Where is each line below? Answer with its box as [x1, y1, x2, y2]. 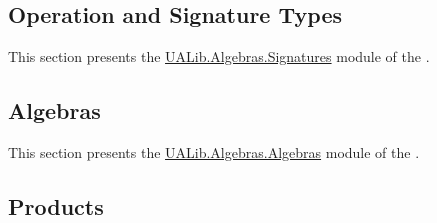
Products [8, 190, 104, 221]
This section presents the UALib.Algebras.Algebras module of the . [8, 142, 420, 162]
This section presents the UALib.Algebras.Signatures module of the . [8, 46, 430, 67]
